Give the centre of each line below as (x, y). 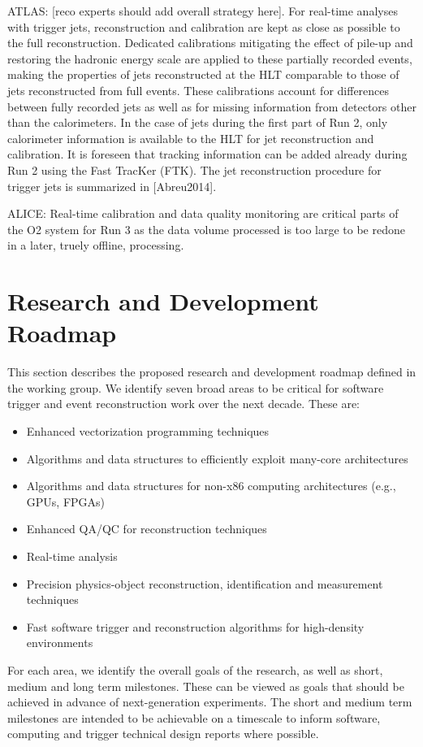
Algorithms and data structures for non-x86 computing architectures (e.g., (211, 486)
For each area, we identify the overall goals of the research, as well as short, (195, 669)
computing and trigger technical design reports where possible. (163, 734)
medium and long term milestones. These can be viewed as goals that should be (206, 686)
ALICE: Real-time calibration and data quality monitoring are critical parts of (203, 213)
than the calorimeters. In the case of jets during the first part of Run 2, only (198, 122)
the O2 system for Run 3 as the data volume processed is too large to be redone (206, 229)
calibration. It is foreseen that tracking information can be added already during (207, 154)
